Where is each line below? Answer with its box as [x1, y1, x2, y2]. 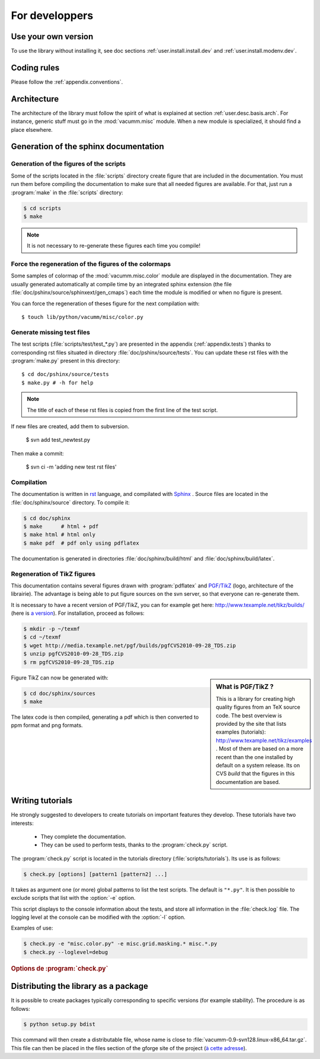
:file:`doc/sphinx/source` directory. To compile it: [11, 499, 130, 506]
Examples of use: [11, 924, 53, 932]
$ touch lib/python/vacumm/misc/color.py [21, 314, 143, 321]
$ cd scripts [23, 205, 62, 211]
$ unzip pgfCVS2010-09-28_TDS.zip [23, 650, 124, 657]
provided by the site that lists [216, 720, 287, 728]
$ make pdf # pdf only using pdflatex [23, 539, 139, 546]
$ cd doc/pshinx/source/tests [21, 371, 110, 378]
